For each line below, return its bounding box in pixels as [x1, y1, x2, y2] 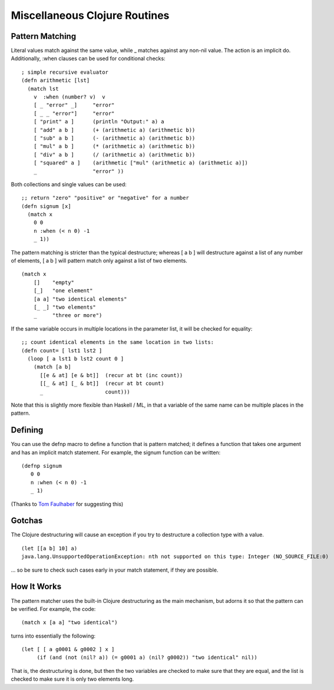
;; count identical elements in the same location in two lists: [21, 339, 214, 346]
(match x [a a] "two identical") [21, 619, 118, 626]
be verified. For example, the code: [11, 605, 96, 612]
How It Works [11, 582, 62, 592]
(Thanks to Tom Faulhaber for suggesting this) [11, 500, 124, 507]
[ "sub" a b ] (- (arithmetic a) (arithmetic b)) [33, 134, 196, 141]
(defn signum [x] [21, 203, 71, 209]
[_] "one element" [33, 288, 93, 294]
